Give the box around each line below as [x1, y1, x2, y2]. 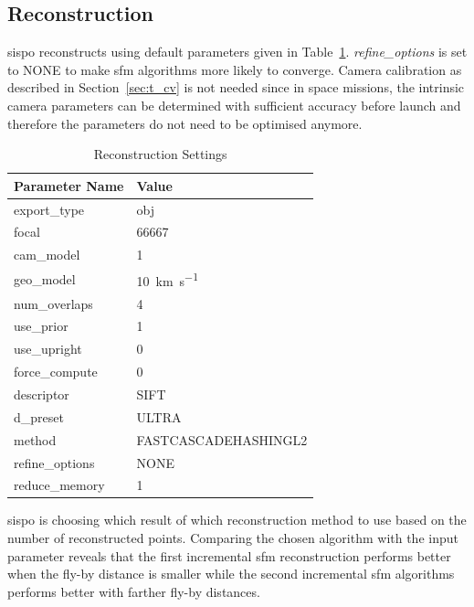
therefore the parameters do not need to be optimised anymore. [7, 113, 363, 133]
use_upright [14, 339, 82, 358]
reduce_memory [14, 475, 105, 495]
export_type [14, 199, 85, 218]
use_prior [14, 316, 68, 335]
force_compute [14, 362, 98, 381]
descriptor [14, 385, 69, 404]
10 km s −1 [136, 269, 198, 290]
